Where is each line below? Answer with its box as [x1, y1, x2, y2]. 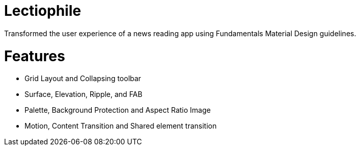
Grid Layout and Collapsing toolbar [24, 74, 141, 83]
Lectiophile [4, 2, 81, 19]
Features [4, 47, 65, 65]
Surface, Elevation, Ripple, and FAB [24, 90, 143, 99]
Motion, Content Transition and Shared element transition [24, 121, 217, 131]
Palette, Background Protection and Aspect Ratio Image [24, 106, 211, 115]
